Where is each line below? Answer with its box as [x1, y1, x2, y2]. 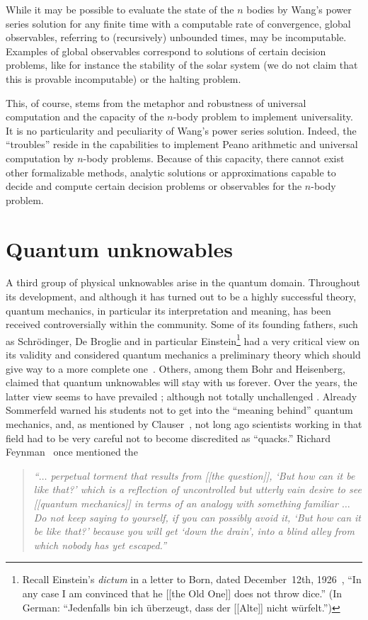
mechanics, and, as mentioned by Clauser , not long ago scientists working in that [6, 417, 362, 432]
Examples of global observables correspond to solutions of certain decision [6, 43, 326, 58]
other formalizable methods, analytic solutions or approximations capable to [6, 164, 336, 179]
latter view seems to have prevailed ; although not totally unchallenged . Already [6, 388, 357, 403]
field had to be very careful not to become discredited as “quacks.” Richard [6, 430, 331, 445]
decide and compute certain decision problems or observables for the [6, 179, 302, 193]
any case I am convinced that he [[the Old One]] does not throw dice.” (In [22, 585, 343, 600]
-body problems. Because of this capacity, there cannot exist [83, 150, 345, 165]
